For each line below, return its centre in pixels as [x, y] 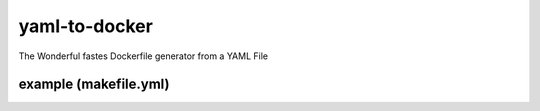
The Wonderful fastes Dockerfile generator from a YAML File [143, 56]
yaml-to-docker [86, 26]
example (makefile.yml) [94, 84]
